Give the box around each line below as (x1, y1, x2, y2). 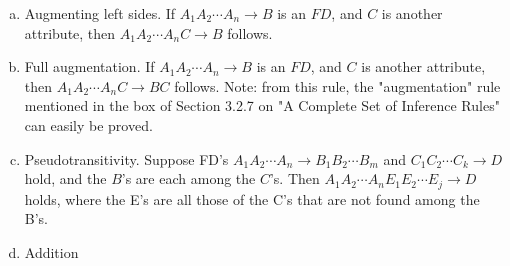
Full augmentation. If (24, 56, 155, 77)
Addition (24, 241, 79, 262)
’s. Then (269, 168, 320, 189)
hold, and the (24, 168, 107, 189)
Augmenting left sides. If (24, 3, 176, 23)
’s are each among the (121, 168, 256, 189)
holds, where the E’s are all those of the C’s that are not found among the (24, 188, 480, 209)
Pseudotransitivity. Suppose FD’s (24, 148, 229, 169)
